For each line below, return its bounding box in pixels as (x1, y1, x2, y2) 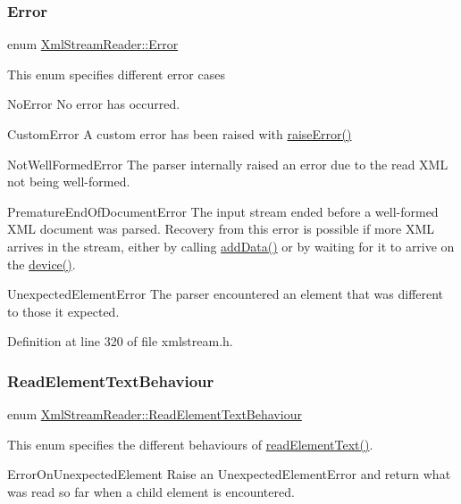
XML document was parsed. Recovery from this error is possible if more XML (7, 219, 435, 238)
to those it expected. (7, 302, 120, 320)
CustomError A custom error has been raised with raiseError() (7, 125, 352, 143)
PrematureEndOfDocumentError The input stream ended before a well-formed (7, 202, 439, 220)
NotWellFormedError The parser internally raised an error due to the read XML (7, 154, 448, 173)
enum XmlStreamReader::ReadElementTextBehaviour (7, 405, 302, 424)
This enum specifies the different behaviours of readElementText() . (7, 434, 373, 453)
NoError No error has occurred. (7, 95, 180, 113)
